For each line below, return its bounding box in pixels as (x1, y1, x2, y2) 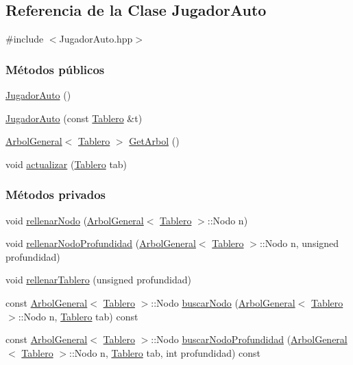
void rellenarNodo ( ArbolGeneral (5, 213, 144, 227)
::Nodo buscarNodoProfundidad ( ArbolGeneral (151, 332, 348, 346)
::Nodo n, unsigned (259, 236, 339, 250)
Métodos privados (5, 186, 106, 203)
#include (5, 32, 44, 46)
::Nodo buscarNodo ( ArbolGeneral (151, 295, 295, 309)
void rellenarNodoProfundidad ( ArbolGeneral (5, 236, 196, 250)
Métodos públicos (5, 60, 105, 78)
